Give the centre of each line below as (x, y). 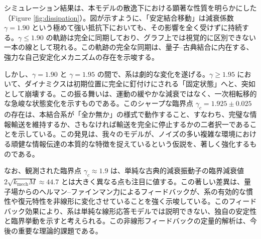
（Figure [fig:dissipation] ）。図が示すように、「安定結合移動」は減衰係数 (119, 17)
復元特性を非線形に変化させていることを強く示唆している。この (123, 201)
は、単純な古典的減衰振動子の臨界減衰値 (177, 170)
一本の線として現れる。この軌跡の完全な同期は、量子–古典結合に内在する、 (129, 47)
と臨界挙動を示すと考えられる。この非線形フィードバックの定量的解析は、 (127, 221)
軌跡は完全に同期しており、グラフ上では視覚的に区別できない (155, 37)
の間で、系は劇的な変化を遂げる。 (153, 74)
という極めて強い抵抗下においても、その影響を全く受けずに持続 (137, 27)
